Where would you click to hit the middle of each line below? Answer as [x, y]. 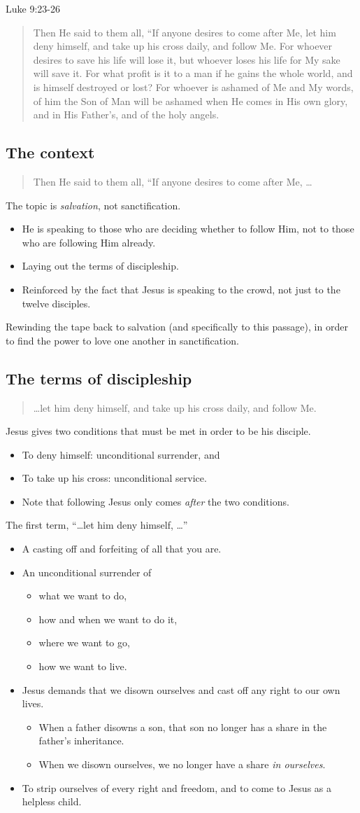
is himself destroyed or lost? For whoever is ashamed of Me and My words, [193, 86]
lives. [33, 703]
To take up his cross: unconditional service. [114, 478]
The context [50, 152]
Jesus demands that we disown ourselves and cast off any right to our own [181, 689]
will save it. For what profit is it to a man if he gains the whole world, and [193, 73]
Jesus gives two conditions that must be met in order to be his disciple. [158, 431]
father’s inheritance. [81, 741]
